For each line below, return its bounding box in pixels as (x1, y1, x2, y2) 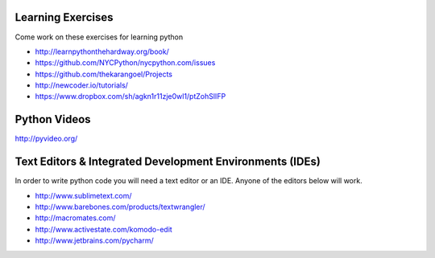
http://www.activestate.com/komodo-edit (35, 224, 172, 234)
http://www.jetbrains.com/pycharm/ (35, 235, 154, 245)
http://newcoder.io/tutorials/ (35, 80, 129, 90)
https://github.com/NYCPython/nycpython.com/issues (35, 58, 216, 68)
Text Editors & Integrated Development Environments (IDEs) (14, 155, 321, 169)
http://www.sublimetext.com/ (35, 190, 132, 200)
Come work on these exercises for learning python (14, 32, 184, 42)
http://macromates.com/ (35, 213, 116, 223)
